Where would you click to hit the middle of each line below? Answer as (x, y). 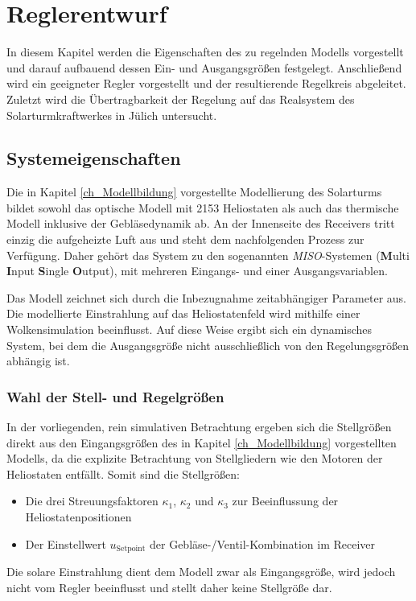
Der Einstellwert (66, 543)
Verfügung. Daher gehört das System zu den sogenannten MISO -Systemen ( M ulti (208, 255)
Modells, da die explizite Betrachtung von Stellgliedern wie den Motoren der (195, 458)
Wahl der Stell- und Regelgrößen (115, 396)
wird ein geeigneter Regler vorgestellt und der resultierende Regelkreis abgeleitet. (206, 83)
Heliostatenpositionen (78, 517)
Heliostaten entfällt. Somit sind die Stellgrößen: (123, 473)
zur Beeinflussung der (285, 501)
